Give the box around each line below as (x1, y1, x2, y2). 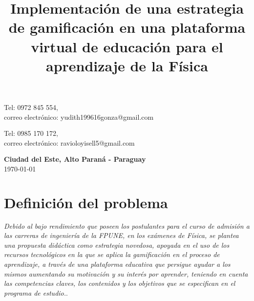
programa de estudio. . (4, 287, 68, 298)
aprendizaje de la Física (46, 55, 208, 75)
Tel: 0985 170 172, (4, 128, 58, 138)
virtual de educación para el (31, 36, 223, 56)
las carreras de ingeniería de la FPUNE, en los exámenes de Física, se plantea (4, 230, 239, 240)
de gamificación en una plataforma (8, 17, 246, 37)
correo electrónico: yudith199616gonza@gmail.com (4, 111, 154, 122)
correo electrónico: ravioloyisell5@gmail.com (4, 137, 135, 148)
